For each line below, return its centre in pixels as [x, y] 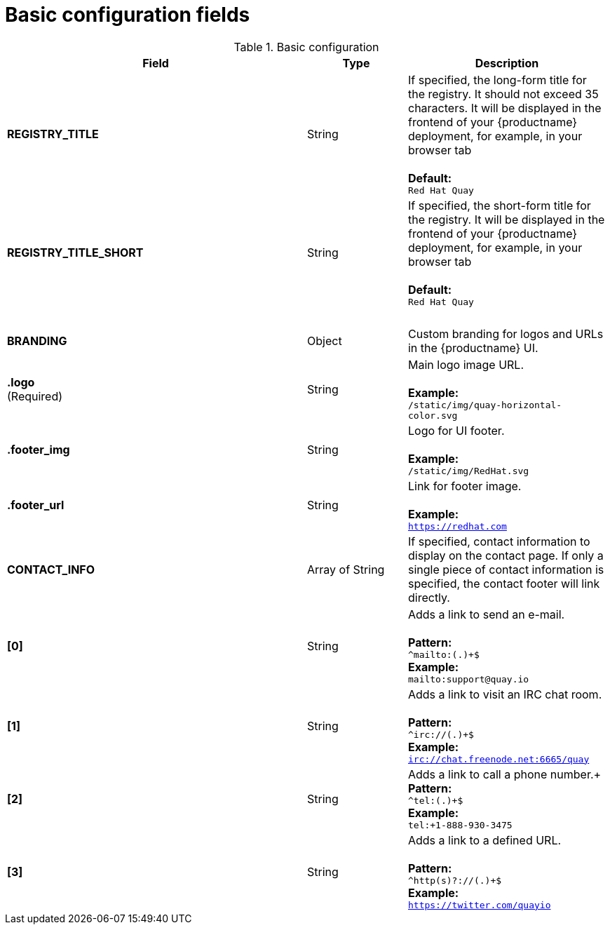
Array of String [346, 569]
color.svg [433, 415]
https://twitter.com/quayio [479, 905]
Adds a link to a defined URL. [484, 840]
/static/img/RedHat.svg [468, 471]
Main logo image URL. [466, 364]
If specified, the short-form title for [499, 205]
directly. [429, 597]
